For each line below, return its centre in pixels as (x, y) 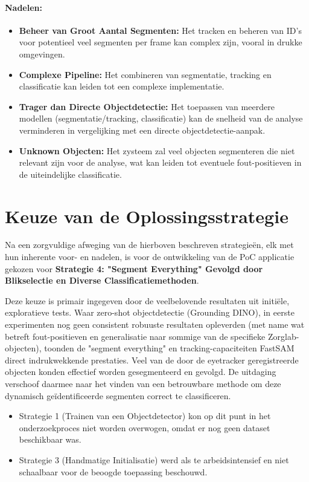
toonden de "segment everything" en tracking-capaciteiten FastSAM (169, 348)
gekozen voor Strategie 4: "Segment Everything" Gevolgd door (134, 268)
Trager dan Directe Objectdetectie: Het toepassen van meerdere (147, 106)
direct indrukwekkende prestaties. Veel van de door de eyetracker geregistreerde (152, 360)
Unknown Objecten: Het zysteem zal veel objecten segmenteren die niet (157, 150)
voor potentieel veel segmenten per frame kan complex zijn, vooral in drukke (161, 42)
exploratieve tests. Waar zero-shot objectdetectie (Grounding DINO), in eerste (150, 312)
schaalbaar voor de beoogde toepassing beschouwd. (113, 471)
